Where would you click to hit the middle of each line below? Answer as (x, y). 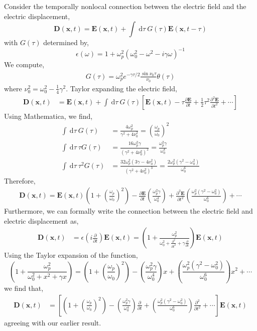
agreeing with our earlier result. (53, 322)
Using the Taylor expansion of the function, (71, 255)
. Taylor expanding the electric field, (121, 88)
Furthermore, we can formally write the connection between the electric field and (128, 211)
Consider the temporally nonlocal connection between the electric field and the (125, 6)
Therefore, (20, 180)
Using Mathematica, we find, (48, 116)
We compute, (24, 64)
